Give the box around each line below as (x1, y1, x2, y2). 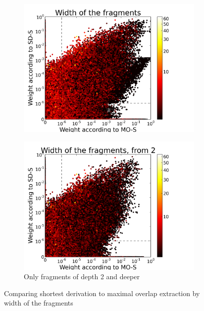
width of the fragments (4, 298, 73, 308)
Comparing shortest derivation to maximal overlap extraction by (4, 288, 200, 298)
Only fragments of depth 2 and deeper (24, 271, 140, 282)
